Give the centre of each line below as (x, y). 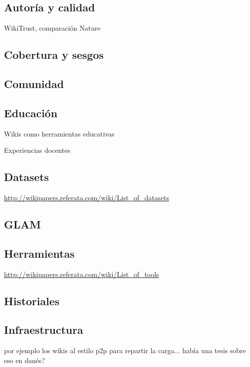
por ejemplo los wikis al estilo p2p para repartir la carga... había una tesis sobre (125, 350)
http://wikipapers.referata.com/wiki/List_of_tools (82, 274)
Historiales (32, 300)
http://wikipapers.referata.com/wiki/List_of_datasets (87, 197)
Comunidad (34, 83)
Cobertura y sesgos (54, 55)
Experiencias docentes (37, 150)
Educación (31, 113)
